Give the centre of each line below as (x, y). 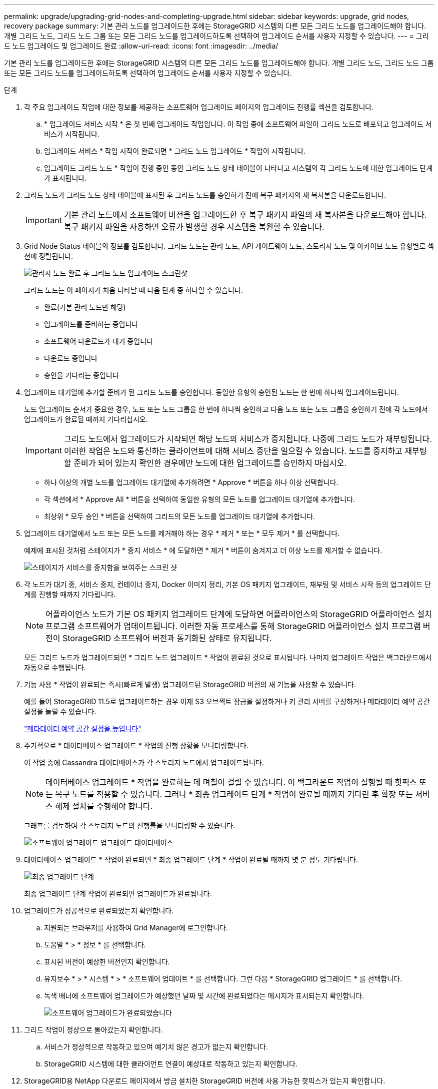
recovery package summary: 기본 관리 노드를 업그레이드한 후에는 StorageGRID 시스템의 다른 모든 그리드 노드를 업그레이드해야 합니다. (215, 26)
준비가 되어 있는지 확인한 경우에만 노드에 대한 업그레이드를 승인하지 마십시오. (210, 463)
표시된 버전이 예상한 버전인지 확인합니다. (107, 962)
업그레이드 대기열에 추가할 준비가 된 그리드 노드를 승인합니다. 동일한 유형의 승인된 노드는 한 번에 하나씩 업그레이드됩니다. (211, 392)
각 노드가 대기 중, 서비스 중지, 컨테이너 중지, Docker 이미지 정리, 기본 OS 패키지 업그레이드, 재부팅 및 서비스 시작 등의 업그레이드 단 (227, 584)
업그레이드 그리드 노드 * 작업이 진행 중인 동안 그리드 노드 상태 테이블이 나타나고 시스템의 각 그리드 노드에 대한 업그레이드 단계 (238, 168)
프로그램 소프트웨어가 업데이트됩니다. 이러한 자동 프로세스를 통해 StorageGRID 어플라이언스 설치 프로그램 (233, 626)
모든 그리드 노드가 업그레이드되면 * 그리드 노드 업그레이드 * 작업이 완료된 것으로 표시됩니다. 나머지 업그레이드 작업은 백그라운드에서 (228, 657)
